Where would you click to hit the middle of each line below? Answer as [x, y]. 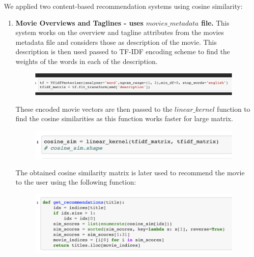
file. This [215, 22]
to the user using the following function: [76, 182]
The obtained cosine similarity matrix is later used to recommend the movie [130, 172]
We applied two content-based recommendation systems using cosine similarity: [123, 6]
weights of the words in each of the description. [86, 61]
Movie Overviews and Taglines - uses [79, 22]
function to [233, 109]
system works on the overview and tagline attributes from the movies [120, 32]
